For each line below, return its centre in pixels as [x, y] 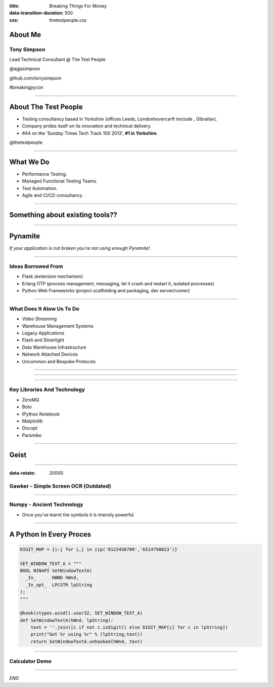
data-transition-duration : [36, 13]
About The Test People [46, 107]
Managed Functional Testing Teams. [60, 181]
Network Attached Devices [50, 354]
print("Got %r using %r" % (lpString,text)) [87, 634]
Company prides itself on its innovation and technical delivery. [87, 126]
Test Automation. [40, 188]
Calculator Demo [30, 661]
